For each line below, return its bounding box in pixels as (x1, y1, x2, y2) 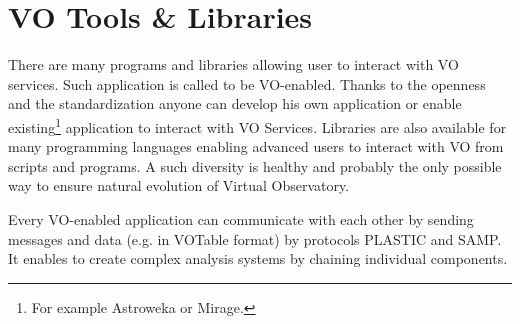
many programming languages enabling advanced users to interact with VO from (8, 136, 504, 157)
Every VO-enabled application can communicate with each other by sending (8, 208, 474, 229)
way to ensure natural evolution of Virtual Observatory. (8, 175, 350, 196)
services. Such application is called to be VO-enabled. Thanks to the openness (8, 73, 486, 94)
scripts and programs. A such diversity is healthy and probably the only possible (8, 155, 502, 176)
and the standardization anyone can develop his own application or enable (8, 93, 462, 114)
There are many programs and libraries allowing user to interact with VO (8, 54, 459, 75)
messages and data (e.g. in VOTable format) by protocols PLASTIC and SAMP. (8, 228, 502, 249)
